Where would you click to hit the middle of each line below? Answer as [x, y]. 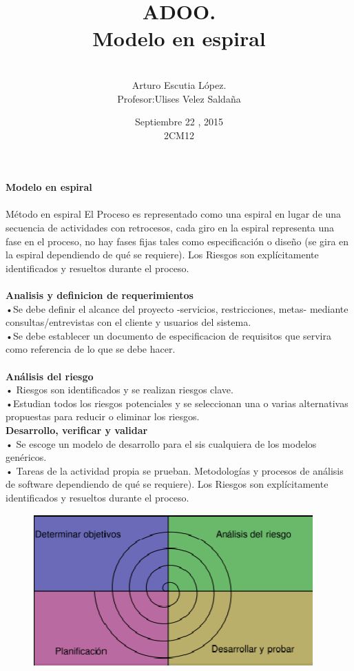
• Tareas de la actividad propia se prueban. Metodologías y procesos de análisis [175, 470]
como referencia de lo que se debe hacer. [91, 349]
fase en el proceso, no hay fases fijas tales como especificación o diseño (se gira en [177, 241]
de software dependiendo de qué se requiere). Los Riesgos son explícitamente [167, 484]
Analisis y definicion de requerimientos [100, 295]
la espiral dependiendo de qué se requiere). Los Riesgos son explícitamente [162, 255]
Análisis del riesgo [50, 376]
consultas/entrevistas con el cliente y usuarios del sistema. [128, 322]
